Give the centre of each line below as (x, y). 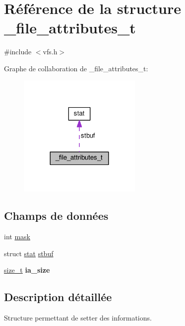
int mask (17, 236)
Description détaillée (58, 297)
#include (18, 52)
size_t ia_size (27, 270)
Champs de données (56, 216)
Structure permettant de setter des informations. (78, 317)
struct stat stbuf (29, 253)
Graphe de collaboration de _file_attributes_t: (76, 68)
